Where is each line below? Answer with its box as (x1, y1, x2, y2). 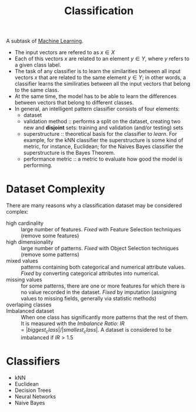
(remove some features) (21, 232, 79, 240)
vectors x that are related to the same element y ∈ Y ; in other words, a (14, 74, 187, 81)
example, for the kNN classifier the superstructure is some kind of (23, 137, 184, 144)
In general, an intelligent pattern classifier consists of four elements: (14, 105, 180, 113)
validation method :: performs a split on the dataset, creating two (23, 118, 181, 125)
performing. (23, 162, 53, 169)
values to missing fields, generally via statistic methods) (21, 295, 157, 302)
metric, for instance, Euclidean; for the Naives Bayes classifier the (23, 143, 184, 150)
